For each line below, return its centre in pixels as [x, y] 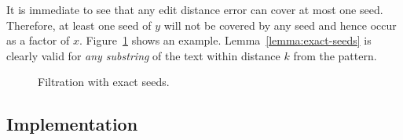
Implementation [72, 124]
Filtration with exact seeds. [104, 82]
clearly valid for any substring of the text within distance [143, 55]
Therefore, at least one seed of [79, 25]
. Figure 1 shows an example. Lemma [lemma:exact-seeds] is [225, 40]
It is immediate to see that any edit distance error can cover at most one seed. [195, 9]
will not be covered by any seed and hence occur [280, 25]
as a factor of [38, 40]
